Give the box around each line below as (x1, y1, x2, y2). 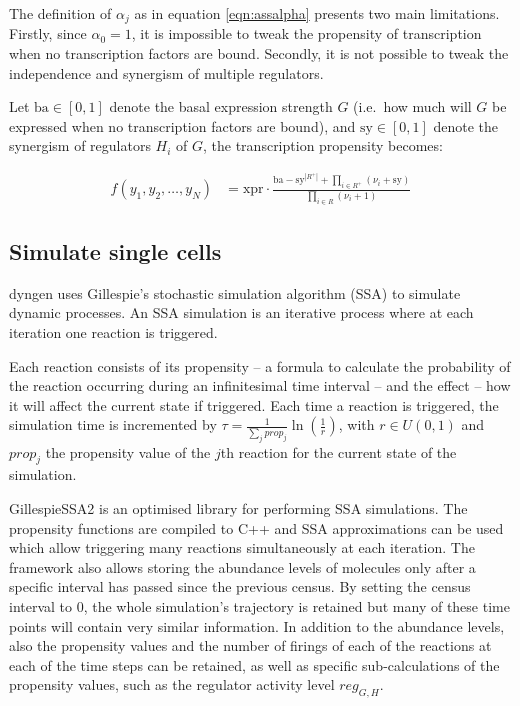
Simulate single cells (9, 236, 222, 267)
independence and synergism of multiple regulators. (9, 62, 324, 83)
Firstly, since (9, 23, 87, 44)
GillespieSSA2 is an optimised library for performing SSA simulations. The (9, 498, 468, 519)
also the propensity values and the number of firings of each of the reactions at (9, 635, 492, 656)
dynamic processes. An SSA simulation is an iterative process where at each (9, 302, 474, 323)
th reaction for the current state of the (220, 441, 457, 462)
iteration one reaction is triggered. (9, 322, 218, 343)
